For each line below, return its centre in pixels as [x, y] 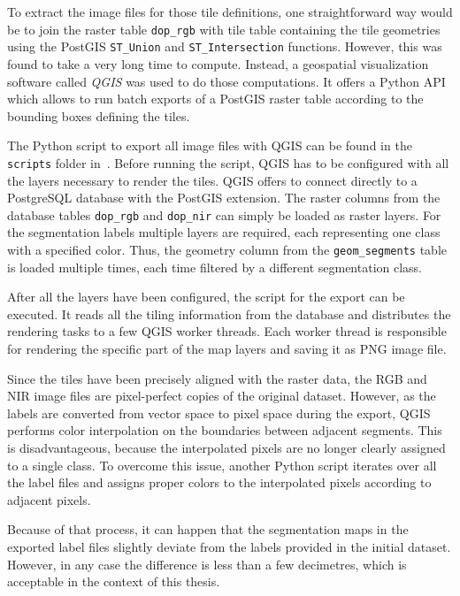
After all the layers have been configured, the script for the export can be [206, 297]
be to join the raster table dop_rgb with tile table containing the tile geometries [224, 29]
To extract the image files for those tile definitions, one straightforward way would [230, 11]
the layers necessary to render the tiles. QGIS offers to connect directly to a [212, 180]
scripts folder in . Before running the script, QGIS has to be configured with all [228, 162]
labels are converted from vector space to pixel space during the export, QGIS [219, 413]
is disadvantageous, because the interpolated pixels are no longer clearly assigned [226, 447]
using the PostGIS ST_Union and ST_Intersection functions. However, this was [225, 46]
